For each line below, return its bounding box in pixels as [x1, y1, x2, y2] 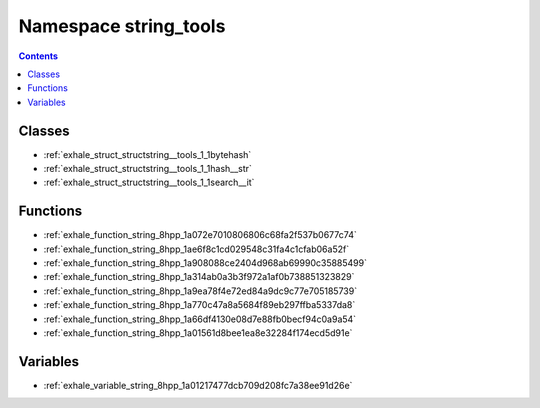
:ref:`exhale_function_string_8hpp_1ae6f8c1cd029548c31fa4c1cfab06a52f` [43, 243, 350, 255]
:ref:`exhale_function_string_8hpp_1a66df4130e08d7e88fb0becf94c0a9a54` [43, 313, 357, 325]
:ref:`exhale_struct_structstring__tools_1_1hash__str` [43, 163, 252, 175]
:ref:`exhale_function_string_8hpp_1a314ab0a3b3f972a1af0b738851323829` [43, 271, 355, 283]
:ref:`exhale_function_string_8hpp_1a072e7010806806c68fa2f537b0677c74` [43, 229, 357, 241]
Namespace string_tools [18, 15, 226, 37]
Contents [18, 50, 59, 62]
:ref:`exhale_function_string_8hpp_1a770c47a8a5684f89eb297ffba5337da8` [43, 299, 356, 311]
